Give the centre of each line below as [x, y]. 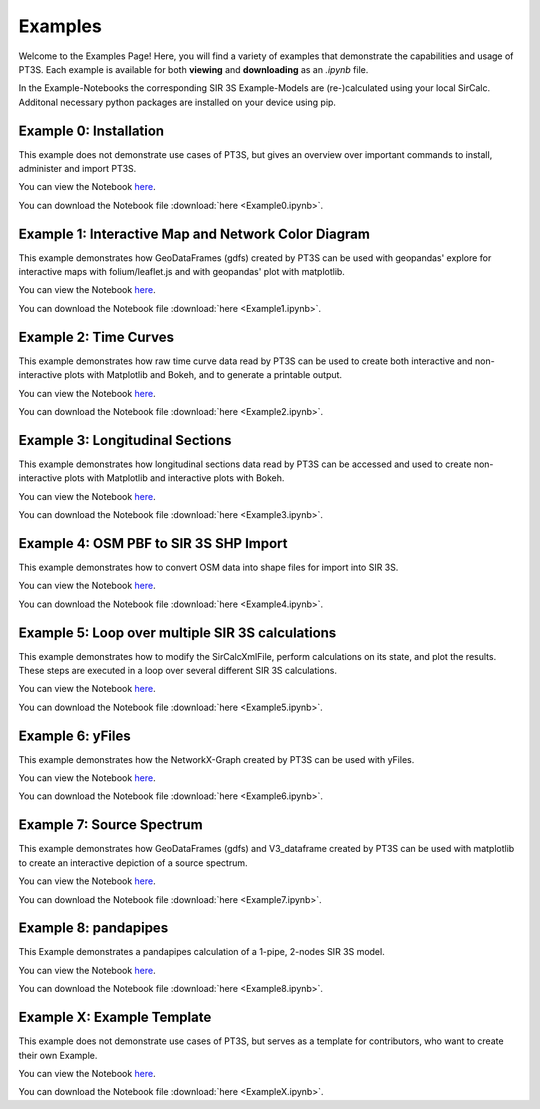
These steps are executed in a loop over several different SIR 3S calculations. [178, 671]
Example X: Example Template [115, 1017]
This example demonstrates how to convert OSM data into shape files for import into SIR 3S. [208, 567]
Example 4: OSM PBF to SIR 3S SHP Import [153, 543]
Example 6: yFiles [74, 735]
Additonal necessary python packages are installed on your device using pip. [177, 102]
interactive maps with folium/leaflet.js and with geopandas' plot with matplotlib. [181, 272]
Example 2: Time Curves [96, 336]
